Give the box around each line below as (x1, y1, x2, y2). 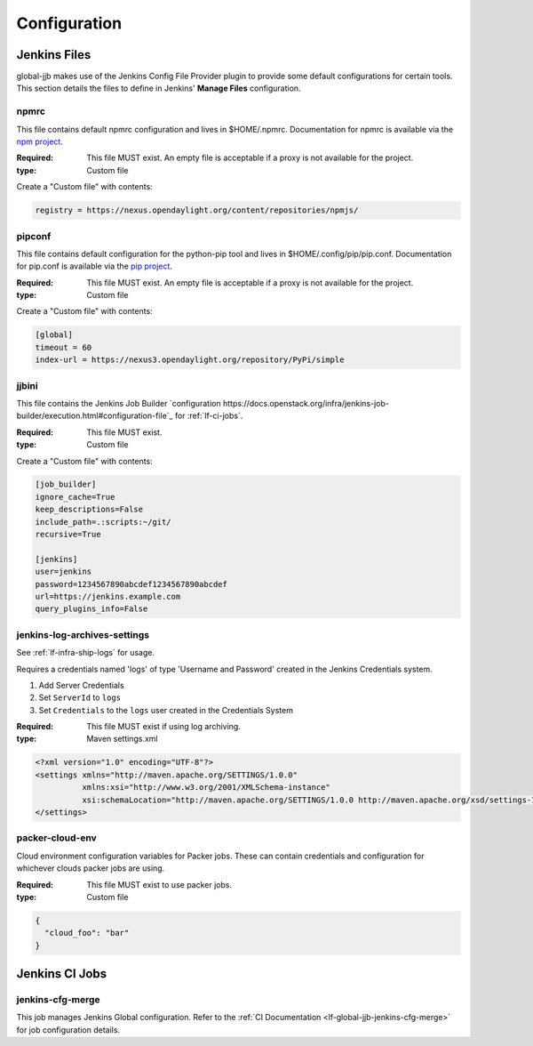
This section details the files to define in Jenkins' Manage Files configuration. (16, 83, 301, 93)
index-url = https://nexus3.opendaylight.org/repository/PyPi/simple (35, 355, 345, 365)
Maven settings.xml (86, 734, 158, 744)
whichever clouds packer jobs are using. (16, 863, 165, 873)
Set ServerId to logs (38, 692, 122, 703)
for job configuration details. (16, 1024, 120, 1035)
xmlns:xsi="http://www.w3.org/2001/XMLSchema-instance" (81, 783, 330, 793)
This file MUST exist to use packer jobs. (86, 879, 233, 889)
